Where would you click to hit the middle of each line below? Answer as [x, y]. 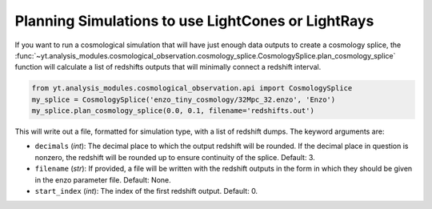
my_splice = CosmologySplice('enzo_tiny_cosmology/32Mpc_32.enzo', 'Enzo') [184, 99]
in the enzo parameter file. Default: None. [103, 179]
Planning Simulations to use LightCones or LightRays [194, 21]
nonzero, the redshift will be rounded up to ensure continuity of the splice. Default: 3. [175, 157]
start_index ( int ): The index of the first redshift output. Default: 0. [146, 191]
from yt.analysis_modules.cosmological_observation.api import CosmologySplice [192, 88]
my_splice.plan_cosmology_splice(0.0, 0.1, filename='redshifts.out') [173, 111]
